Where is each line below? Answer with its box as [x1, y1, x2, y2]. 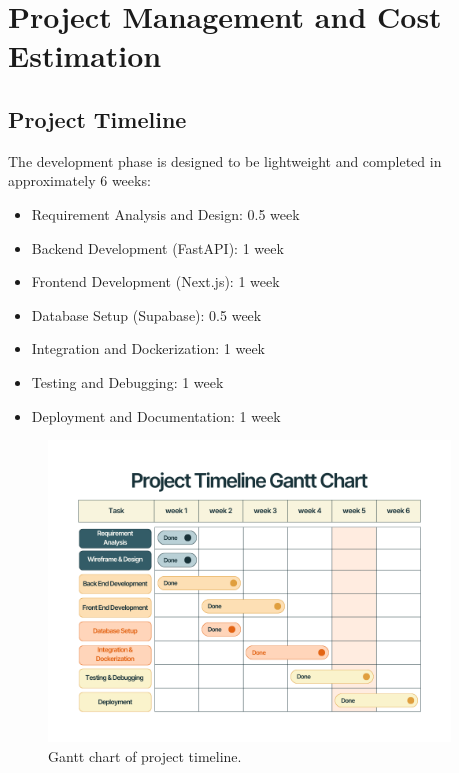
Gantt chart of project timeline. [48, 745, 242, 766]
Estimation [8, 35, 162, 76]
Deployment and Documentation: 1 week [31, 405, 281, 426]
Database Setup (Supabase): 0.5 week [31, 304, 262, 325]
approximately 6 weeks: [8, 170, 151, 191]
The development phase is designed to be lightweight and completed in [8, 150, 442, 171]
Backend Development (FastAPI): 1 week [31, 237, 284, 258]
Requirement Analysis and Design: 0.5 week [31, 203, 300, 224]
